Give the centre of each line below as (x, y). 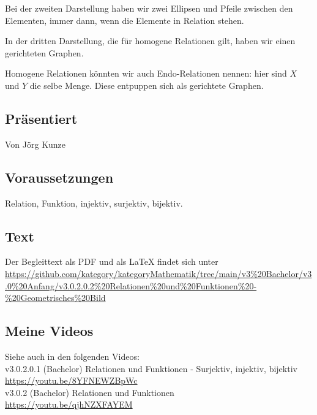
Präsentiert (41, 118)
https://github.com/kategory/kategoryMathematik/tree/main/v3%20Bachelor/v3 (158, 273)
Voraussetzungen (59, 177)
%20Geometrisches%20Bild (55, 298)
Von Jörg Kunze (35, 144)
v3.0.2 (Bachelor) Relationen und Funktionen (90, 392)
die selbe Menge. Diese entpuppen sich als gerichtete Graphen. (147, 85)
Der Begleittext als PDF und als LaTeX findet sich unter (112, 261)
